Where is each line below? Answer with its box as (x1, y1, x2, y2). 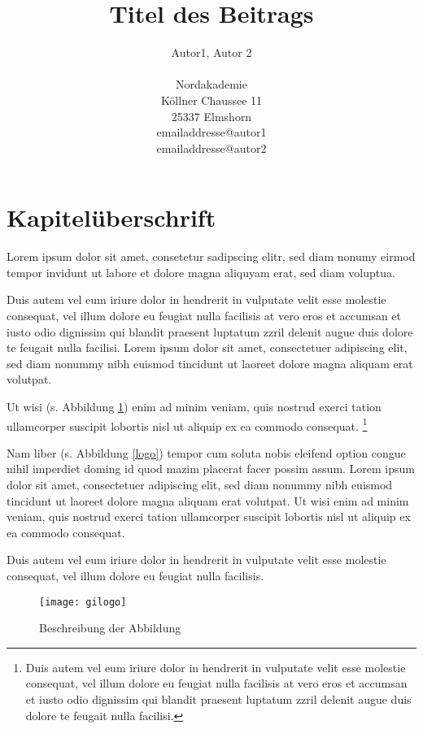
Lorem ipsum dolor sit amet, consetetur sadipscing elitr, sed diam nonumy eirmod (7, 248, 416, 265)
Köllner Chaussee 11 (160, 91, 263, 108)
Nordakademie (176, 76, 247, 93)
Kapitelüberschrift (7, 201, 216, 234)
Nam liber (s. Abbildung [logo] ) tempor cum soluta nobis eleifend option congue (7, 444, 406, 461)
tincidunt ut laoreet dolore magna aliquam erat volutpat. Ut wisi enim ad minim (7, 492, 409, 509)
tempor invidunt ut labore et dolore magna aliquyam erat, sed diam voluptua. (7, 263, 395, 280)
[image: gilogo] (39, 596, 127, 608)
